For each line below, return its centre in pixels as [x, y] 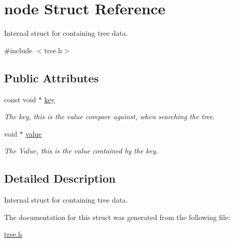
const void [20, 99]
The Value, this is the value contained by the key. [81, 151]
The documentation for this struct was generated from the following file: [117, 217]
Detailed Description [60, 178]
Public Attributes [52, 78]
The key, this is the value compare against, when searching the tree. [110, 116]
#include [18, 50]
